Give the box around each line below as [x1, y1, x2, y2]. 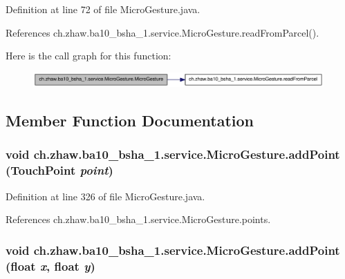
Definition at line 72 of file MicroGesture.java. [6, 2, 201, 16]
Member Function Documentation [6, 110, 254, 131]
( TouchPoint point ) [6, 162, 113, 179]
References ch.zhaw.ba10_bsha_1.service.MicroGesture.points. [6, 212, 271, 227]
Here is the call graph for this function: [6, 48, 171, 63]
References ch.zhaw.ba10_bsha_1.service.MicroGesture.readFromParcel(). [6, 25, 319, 39]
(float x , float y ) [6, 257, 95, 274]
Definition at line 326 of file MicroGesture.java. [6, 189, 205, 203]
